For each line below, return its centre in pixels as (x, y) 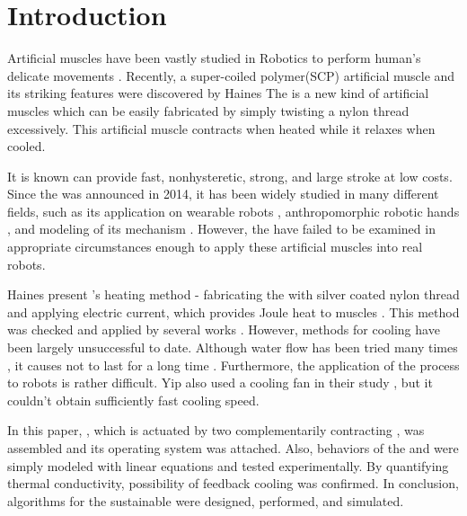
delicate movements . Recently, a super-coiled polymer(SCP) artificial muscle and (231, 75)
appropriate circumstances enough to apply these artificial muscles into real (215, 247)
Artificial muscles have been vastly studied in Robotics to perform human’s (214, 58)
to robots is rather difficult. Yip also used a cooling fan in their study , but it (220, 383)
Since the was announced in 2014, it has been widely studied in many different (223, 194)
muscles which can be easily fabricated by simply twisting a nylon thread (208, 110)
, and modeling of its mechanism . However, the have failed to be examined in (221, 229)
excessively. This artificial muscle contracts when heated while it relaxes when (221, 128)
